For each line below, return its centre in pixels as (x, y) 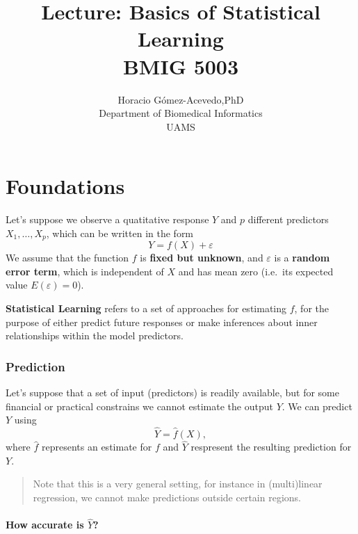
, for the (311, 308)
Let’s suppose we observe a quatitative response (107, 219)
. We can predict (317, 406)
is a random (302, 258)
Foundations (65, 186)
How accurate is (45, 525)
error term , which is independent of (85, 271)
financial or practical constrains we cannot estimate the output (139, 406)
